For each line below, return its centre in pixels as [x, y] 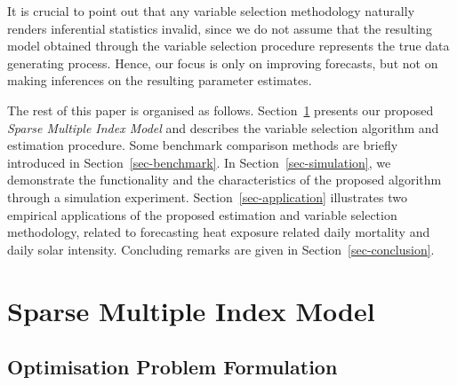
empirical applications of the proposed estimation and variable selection [202, 214]
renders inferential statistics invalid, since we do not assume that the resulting [220, 28]
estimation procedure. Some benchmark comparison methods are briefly [203, 145]
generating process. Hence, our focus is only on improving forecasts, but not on [223, 63]
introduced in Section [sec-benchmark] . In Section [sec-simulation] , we [199, 162]
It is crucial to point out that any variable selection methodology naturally [211, 11]
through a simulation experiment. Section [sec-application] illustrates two [208, 196]
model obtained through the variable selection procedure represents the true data [228, 46]
